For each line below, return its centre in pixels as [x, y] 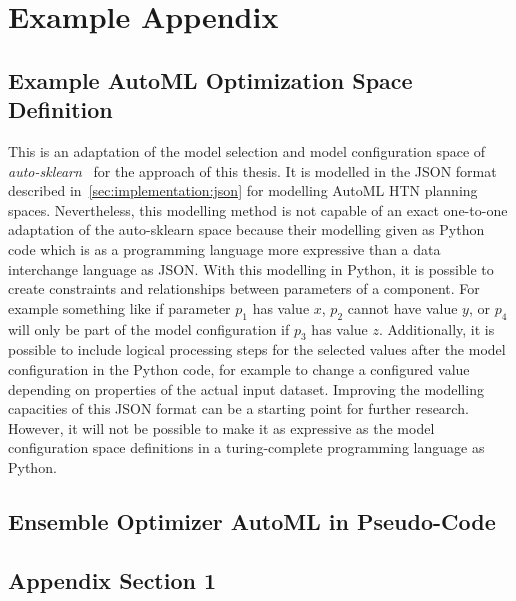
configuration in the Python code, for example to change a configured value [239, 368]
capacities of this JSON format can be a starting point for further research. [238, 408]
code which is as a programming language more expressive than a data [224, 248]
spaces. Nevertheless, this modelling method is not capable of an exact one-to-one [258, 209]
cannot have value [402, 307]
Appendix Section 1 [112, 579]
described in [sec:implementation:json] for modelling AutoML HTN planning [243, 190]
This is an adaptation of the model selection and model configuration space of [247, 150]
